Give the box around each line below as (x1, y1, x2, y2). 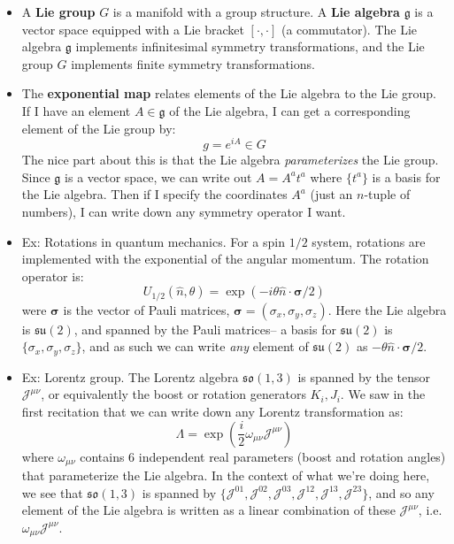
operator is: (21, 266, 84, 285)
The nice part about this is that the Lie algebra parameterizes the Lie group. (21, 150, 439, 169)
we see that (21, 483, 83, 502)
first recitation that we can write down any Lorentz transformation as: (21, 402, 404, 421)
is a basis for (372, 167, 441, 186)
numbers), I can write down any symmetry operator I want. (21, 203, 346, 221)
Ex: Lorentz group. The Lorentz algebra (21, 367, 239, 386)
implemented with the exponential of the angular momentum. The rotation (21, 249, 429, 268)
